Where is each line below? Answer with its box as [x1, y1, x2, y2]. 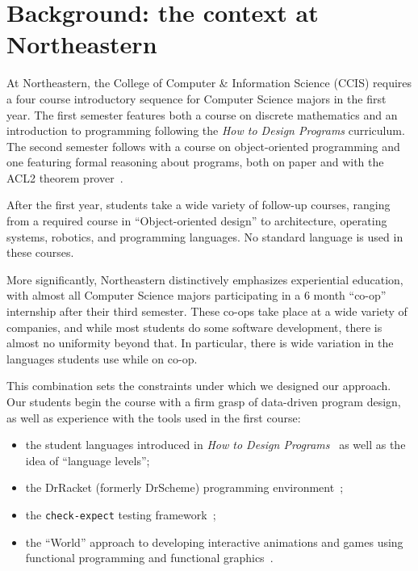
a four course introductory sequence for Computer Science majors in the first [6, 90, 387, 107]
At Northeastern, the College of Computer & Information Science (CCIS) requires [6, 74, 412, 91]
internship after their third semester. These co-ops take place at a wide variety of [6, 303, 408, 320]
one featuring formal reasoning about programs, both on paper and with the [6, 153, 384, 170]
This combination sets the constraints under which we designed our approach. [6, 377, 391, 394]
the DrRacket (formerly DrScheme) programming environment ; [25, 479, 344, 496]
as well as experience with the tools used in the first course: [6, 409, 301, 426]
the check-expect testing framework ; [25, 506, 216, 523]
